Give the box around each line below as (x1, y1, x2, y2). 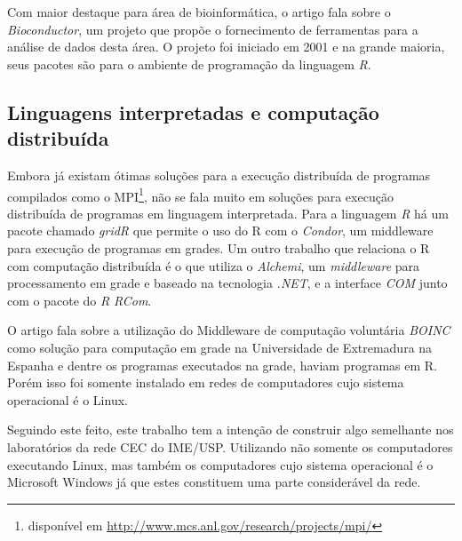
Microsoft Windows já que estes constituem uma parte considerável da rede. (7, 473, 421, 491)
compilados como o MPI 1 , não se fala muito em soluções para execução (7, 184, 394, 205)
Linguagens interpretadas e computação (7, 98, 379, 125)
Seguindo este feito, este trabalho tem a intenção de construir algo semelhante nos (7, 420, 454, 439)
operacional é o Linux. (7, 390, 128, 409)
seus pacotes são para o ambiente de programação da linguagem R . (7, 54, 371, 73)
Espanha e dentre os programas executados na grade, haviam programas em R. (7, 355, 437, 374)
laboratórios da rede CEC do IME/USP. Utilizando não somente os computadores (7, 437, 453, 456)
